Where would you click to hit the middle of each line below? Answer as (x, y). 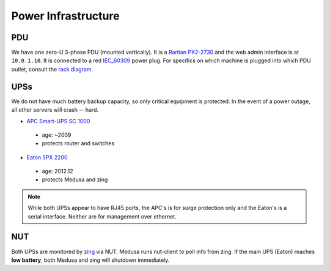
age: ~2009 (57, 135)
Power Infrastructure (65, 16)
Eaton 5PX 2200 (47, 157)
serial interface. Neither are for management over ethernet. (102, 216)
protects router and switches (78, 143)
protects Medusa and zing (75, 179)
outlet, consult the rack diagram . (52, 69)
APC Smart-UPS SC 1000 (58, 121)
